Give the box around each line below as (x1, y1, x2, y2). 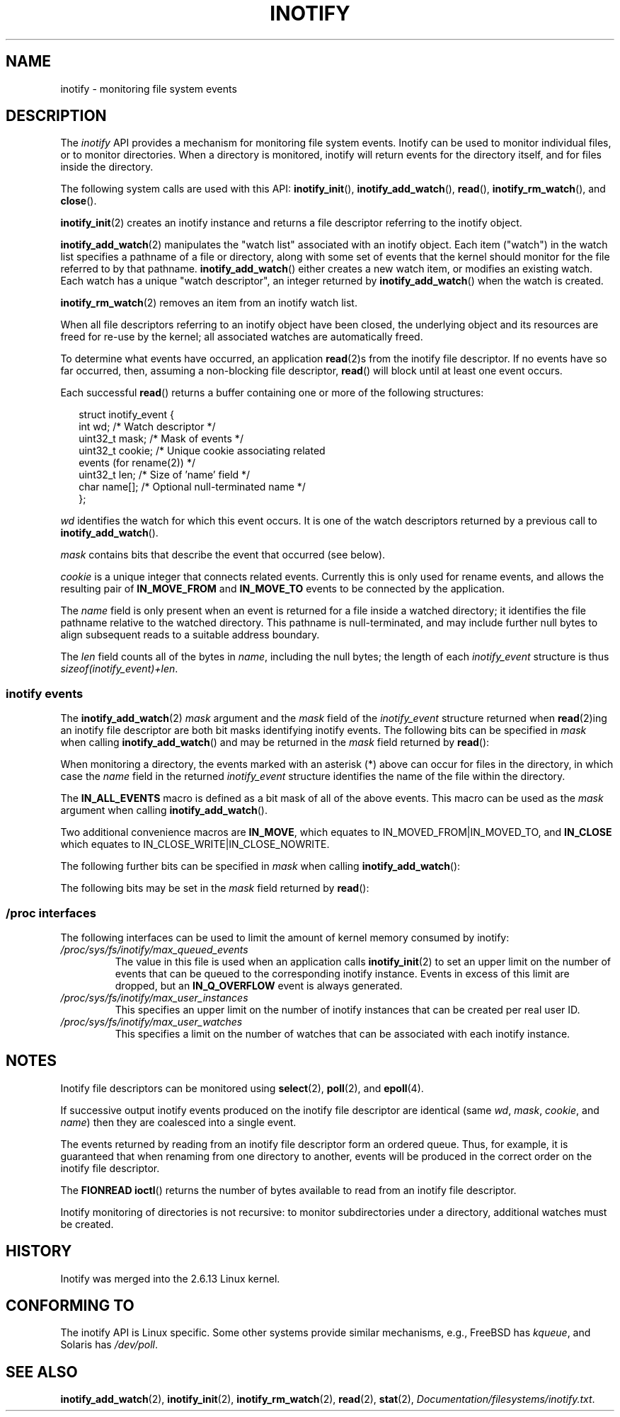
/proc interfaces (6, 905, 96, 920)
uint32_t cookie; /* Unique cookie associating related (79, 444, 326, 457)
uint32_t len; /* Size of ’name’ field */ (79, 469, 251, 481)
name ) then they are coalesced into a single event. (60, 1115, 297, 1128)
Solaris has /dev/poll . (60, 1338, 158, 1351)
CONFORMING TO (6, 1297, 134, 1315)
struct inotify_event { (79, 408, 174, 421)
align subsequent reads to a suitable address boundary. (60, 629, 320, 641)
